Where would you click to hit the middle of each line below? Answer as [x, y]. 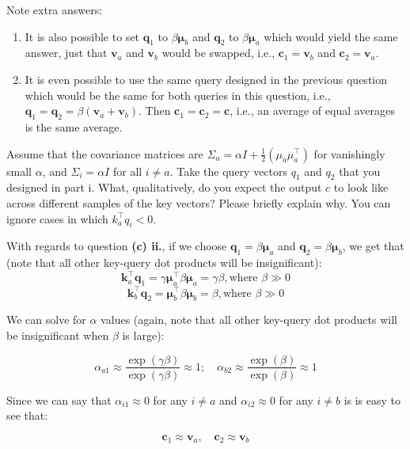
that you [360, 171]
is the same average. [74, 126]
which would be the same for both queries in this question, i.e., [178, 95]
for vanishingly [349, 153]
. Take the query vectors [229, 171]
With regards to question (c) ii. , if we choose [117, 246]
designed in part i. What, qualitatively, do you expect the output [164, 187]
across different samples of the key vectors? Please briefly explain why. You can [199, 202]
